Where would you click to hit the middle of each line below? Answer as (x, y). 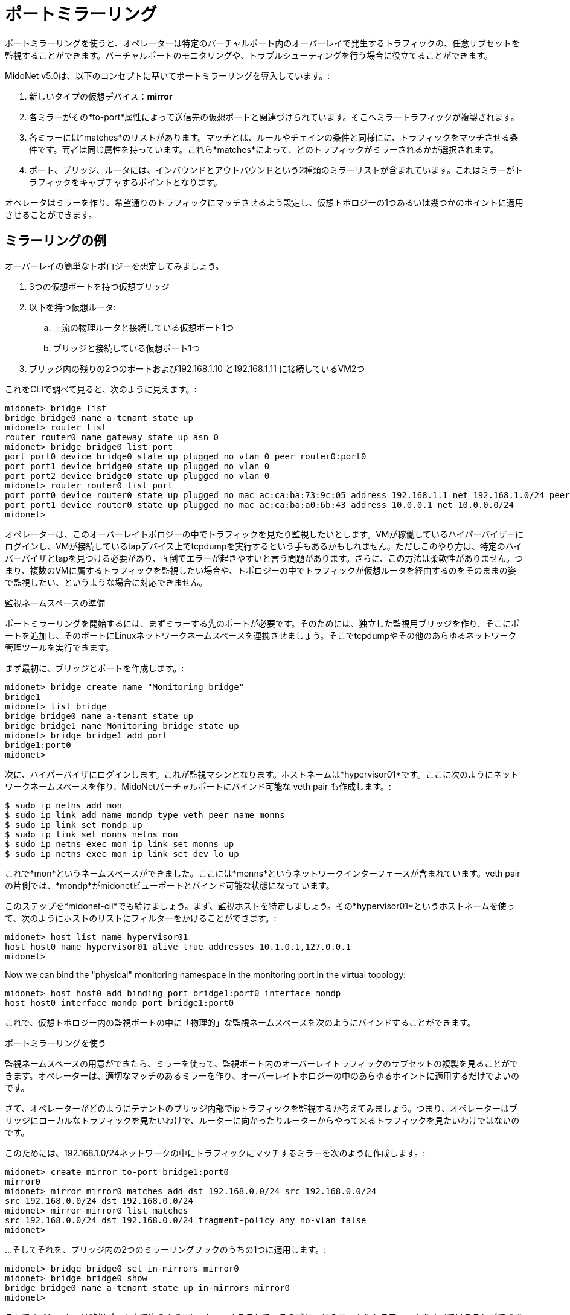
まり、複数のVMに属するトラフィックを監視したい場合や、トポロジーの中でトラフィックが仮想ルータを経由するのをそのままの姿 (261, 570)
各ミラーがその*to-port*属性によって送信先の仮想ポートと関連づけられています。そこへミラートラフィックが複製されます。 (274, 117)
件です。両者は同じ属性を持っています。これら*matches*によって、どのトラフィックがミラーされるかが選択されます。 (264, 149)
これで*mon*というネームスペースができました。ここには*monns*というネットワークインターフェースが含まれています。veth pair (263, 873)
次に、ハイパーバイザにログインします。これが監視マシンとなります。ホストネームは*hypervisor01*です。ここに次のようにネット (262, 774)
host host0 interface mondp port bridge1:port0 (120, 1003)
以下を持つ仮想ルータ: (73, 307)
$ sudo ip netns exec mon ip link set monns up (120, 844)
